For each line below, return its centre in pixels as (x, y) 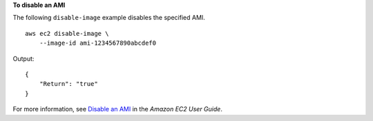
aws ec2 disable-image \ (67, 33)
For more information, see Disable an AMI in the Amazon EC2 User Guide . (117, 109)
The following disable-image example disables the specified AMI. (109, 18)
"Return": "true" (68, 84)
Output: (23, 58)
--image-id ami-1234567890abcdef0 (98, 43)
